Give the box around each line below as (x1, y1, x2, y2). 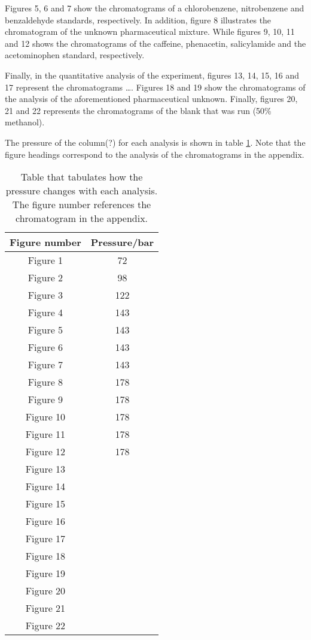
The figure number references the (12, 197, 151, 212)
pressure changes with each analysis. (5, 184, 158, 198)
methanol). (5, 116, 45, 128)
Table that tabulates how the (20, 170, 143, 184)
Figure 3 (28, 288, 63, 302)
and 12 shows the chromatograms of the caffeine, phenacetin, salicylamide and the (5, 37, 306, 49)
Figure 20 (25, 584, 66, 598)
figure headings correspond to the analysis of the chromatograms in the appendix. (5, 148, 304, 160)
